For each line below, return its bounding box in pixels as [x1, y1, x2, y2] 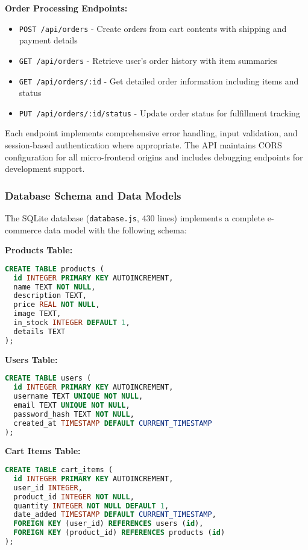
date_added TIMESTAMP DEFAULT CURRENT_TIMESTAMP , [13, 510, 216, 519]
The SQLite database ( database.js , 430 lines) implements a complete [5, 212, 265, 224]
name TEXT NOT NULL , [13, 282, 96, 291]
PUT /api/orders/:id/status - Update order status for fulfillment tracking [19, 106, 300, 119]
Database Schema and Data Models [5, 188, 181, 203]
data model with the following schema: [44, 223, 187, 236]
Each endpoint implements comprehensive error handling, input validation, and [5, 127, 298, 139]
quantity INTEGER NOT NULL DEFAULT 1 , [13, 501, 169, 510]
